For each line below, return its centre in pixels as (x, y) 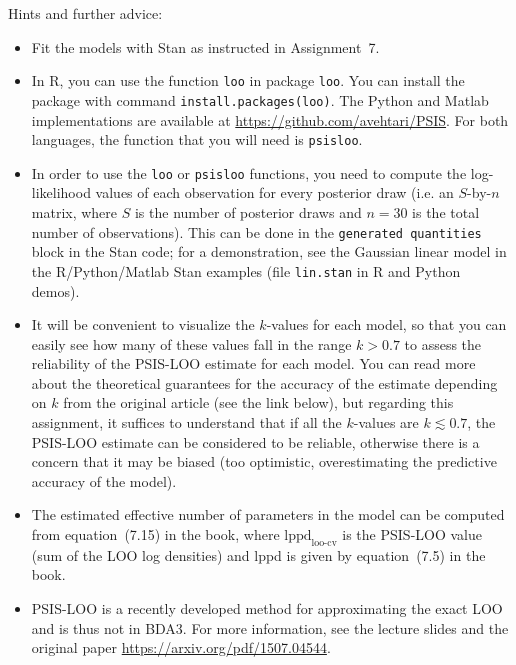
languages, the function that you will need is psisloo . (197, 139)
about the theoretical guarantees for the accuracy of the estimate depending (264, 382)
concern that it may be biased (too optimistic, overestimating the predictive (264, 461)
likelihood (61, 192)
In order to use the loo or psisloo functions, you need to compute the (249, 172)
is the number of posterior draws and (248, 212)
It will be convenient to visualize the (143, 324)
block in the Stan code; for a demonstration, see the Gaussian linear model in (269, 251)
